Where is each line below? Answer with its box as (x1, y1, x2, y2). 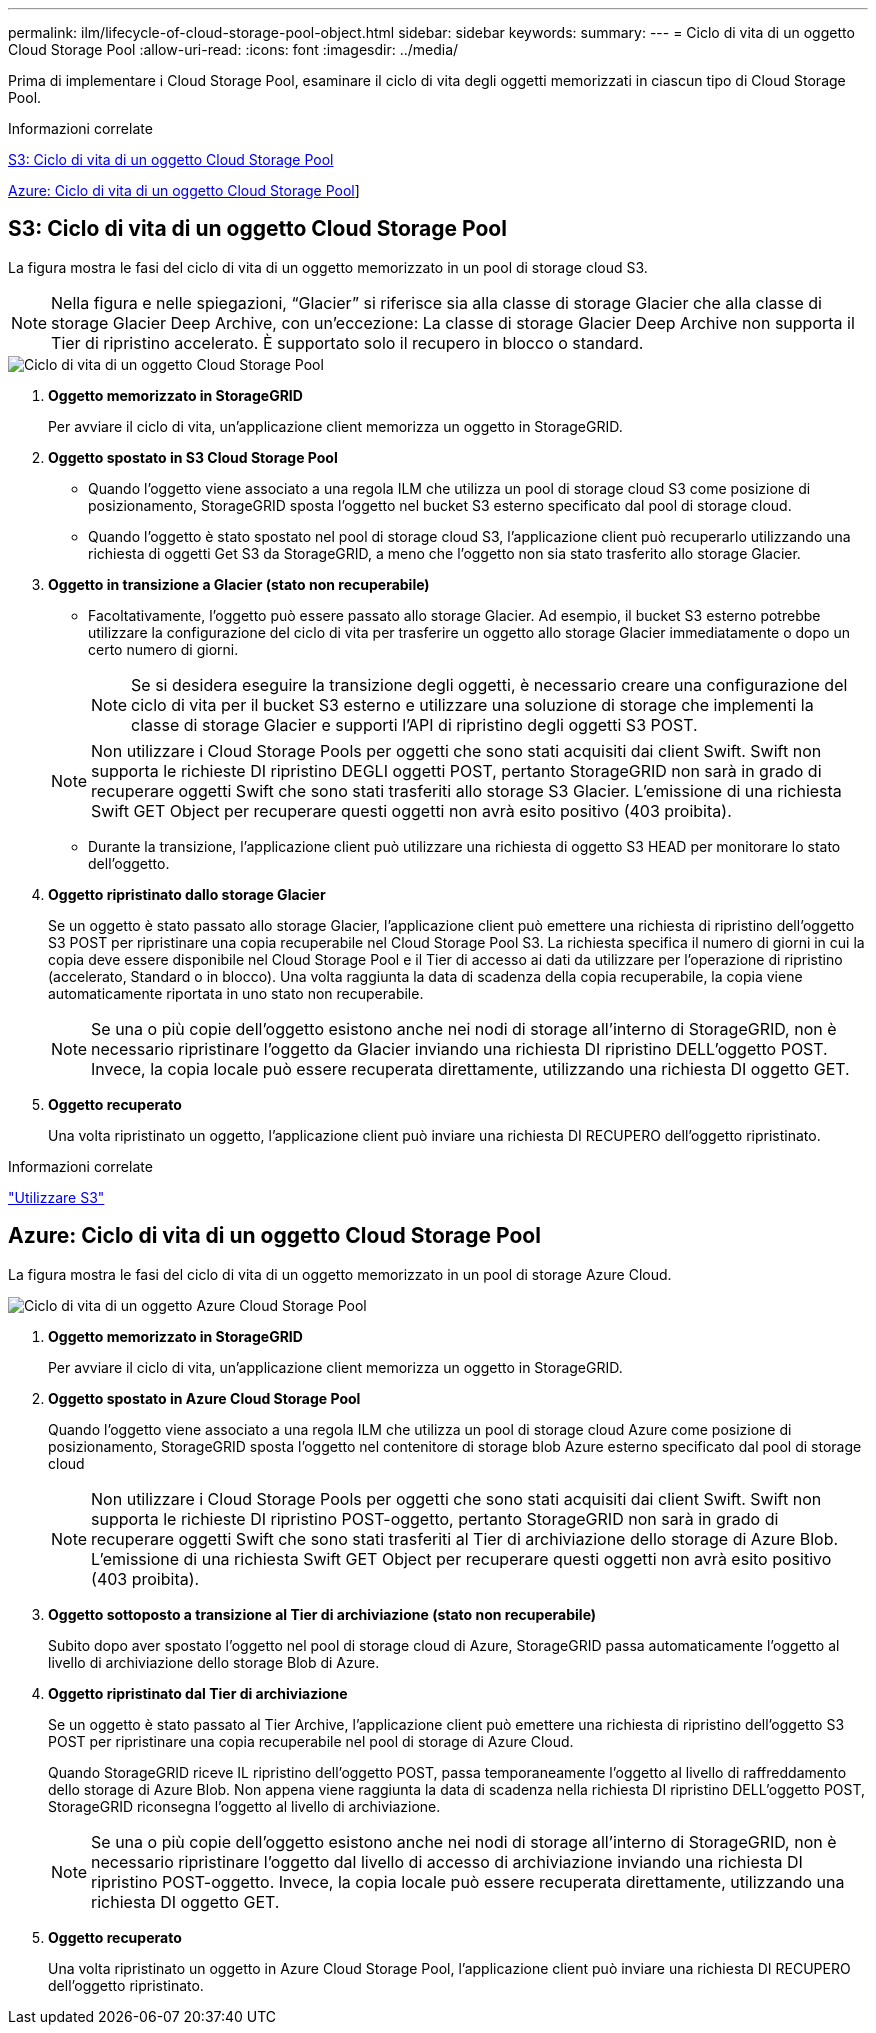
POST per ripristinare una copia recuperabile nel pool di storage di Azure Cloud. (48, 1732, 574, 1750)
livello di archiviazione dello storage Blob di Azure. (48, 1653, 380, 1671)
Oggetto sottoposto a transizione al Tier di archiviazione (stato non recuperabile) (48, 1605, 597, 1623)
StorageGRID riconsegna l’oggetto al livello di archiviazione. (48, 1797, 441, 1815)
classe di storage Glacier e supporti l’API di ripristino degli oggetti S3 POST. (131, 714, 698, 735)
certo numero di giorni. (88, 640, 239, 658)
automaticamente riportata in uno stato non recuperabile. (48, 984, 424, 1002)
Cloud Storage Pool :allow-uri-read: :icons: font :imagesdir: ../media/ (8, 41, 459, 58)
